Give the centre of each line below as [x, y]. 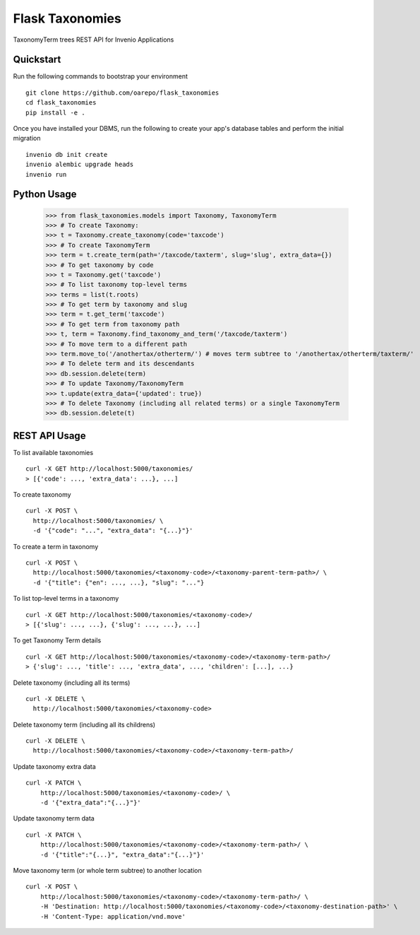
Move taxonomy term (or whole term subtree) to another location [108, 870]
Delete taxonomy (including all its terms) [72, 683]
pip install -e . [55, 112]
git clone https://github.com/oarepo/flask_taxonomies [122, 93]
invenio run [46, 174]
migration [27, 139]
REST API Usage [49, 436]
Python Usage [45, 194]
